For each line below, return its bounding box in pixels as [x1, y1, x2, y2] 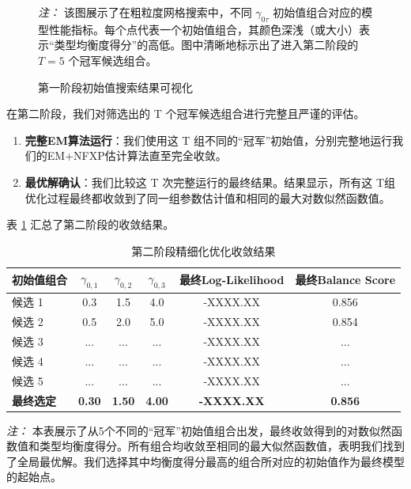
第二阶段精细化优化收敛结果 [131, 242, 276, 259]
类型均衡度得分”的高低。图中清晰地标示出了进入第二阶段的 [54, 36, 359, 53]
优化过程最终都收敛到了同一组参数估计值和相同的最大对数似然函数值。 [25, 189, 390, 206]
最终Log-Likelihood [179, 271, 285, 288]
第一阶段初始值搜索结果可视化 [38, 78, 193, 95]
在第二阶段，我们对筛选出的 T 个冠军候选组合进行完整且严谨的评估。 [6, 105, 365, 122]
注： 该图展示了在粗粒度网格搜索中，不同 [38, 4, 252, 20]
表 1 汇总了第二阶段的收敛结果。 [6, 216, 175, 233]
